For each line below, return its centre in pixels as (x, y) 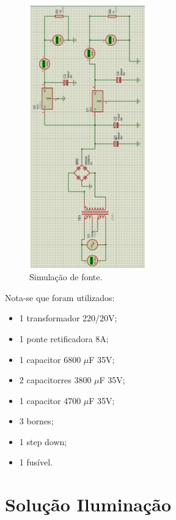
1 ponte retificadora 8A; (64, 338)
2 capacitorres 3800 (55, 380)
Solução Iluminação (88, 504)
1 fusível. (36, 462)
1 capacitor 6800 (50, 359)
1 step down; (43, 441)
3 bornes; (36, 421)
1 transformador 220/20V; (68, 318)
